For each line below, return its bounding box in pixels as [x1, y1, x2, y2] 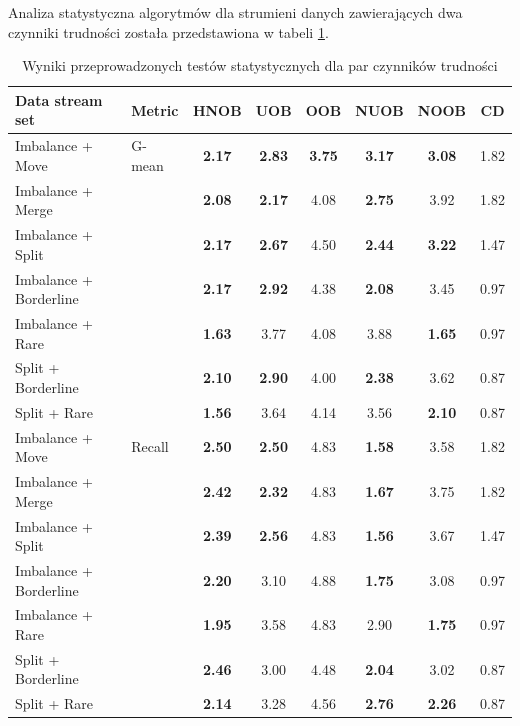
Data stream [15, 89, 103, 110]
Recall [131, 436, 169, 457]
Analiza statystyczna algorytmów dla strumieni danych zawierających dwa [8, 2, 463, 22]
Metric [131, 99, 179, 120]
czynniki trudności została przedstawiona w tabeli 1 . [8, 21, 329, 42]
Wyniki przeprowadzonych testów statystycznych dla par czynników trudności [22, 55, 498, 76]
